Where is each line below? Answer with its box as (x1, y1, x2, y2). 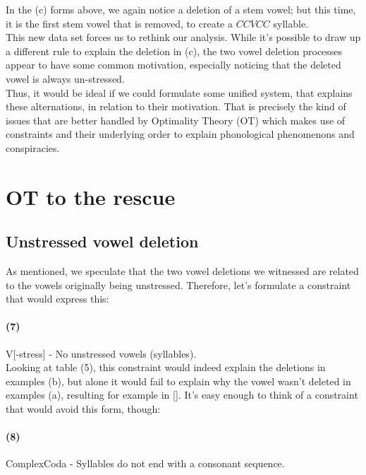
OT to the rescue (6, 182, 176, 211)
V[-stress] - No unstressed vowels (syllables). (6, 346, 197, 360)
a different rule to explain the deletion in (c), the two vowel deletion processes (6, 43, 343, 58)
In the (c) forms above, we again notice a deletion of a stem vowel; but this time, (6, 2, 356, 16)
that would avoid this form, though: (6, 401, 161, 416)
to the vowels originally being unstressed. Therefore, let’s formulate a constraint (6, 277, 351, 292)
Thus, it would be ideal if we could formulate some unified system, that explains (6, 85, 353, 100)
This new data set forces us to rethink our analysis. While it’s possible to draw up (6, 30, 361, 45)
